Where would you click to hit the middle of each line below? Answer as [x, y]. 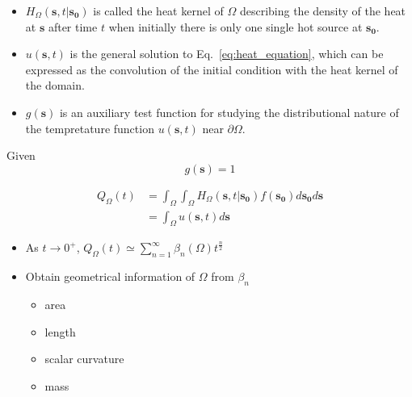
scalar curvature [84, 359]
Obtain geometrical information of [110, 276]
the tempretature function [90, 128]
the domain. [55, 85]
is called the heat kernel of [158, 10]
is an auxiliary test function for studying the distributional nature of [229, 112]
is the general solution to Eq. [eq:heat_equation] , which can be [227, 54]
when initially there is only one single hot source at [235, 26]
